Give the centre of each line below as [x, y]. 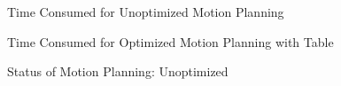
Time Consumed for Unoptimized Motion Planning [146, 12]
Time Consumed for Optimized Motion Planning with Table [170, 41]
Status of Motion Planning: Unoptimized [118, 71]
